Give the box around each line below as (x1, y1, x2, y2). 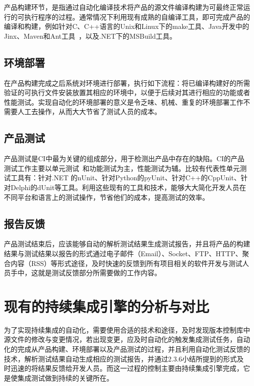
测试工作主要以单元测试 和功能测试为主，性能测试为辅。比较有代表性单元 (4, 163, 240, 173)
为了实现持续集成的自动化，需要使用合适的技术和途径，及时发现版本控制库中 (4, 324, 250, 335)
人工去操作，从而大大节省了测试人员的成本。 (17, 106, 161, 117)
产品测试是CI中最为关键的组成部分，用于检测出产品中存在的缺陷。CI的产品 (4, 153, 245, 164)
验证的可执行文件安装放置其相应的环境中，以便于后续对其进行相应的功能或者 (4, 87, 250, 97)
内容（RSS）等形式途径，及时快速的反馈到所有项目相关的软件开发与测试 (10, 258, 242, 268)
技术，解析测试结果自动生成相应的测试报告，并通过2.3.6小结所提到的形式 (4, 353, 237, 363)
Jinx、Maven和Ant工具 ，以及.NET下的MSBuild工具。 (4, 30, 176, 41)
